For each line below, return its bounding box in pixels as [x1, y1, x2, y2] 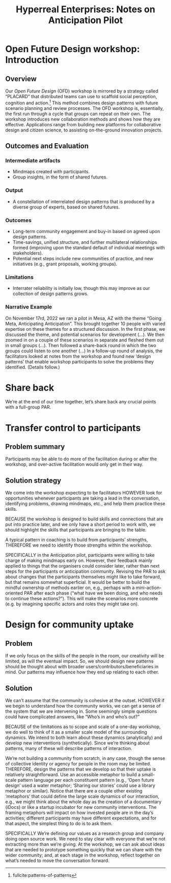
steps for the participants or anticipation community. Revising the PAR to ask [5, 569, 166, 575]
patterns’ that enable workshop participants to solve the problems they [5, 358, 154, 365]
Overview [5, 74, 37, 83]
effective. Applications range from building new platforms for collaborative [5, 121, 161, 127]
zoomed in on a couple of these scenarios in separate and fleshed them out [5, 336, 164, 343]
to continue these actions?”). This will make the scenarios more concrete [5, 596, 158, 602]
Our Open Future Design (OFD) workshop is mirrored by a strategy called [5, 88, 159, 94]
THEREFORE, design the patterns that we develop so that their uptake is [5, 766, 156, 773]
